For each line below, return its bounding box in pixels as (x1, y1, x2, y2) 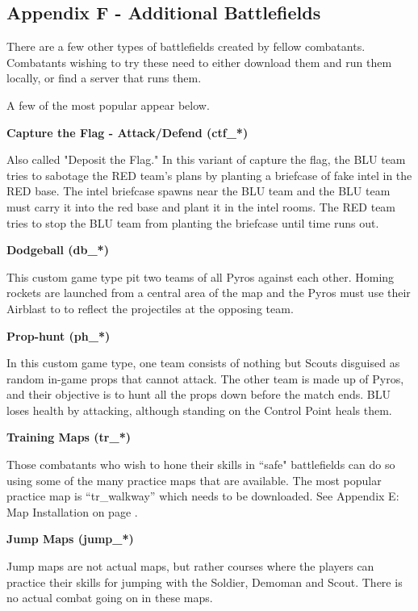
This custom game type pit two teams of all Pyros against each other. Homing (6, 268, 395, 285)
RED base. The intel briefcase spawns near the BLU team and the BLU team (6, 182, 391, 199)
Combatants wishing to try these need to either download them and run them (6, 53, 392, 70)
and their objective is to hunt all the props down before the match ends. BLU (6, 386, 391, 403)
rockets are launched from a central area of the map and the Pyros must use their (6, 284, 411, 301)
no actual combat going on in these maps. (6, 589, 213, 606)
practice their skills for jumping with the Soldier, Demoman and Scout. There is (6, 573, 403, 590)
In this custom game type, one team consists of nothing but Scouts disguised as (6, 354, 400, 371)
